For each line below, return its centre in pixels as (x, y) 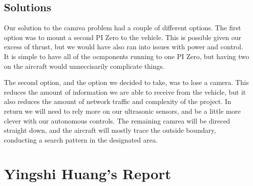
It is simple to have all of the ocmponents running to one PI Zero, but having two (126, 56)
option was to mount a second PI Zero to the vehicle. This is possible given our (123, 37)
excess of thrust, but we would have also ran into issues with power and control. (124, 47)
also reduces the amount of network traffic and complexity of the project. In (118, 101)
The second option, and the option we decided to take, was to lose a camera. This (126, 82)
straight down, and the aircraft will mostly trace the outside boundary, (110, 130)
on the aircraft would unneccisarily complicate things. (84, 66)
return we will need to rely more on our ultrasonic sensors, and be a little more (122, 111)
